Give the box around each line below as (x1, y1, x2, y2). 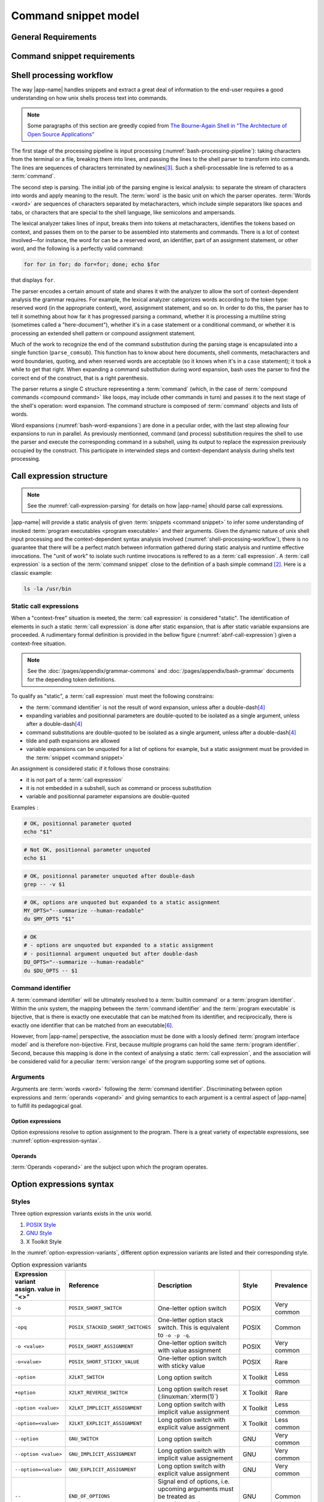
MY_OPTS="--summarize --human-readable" (23, 907, 144, 914)
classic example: (11, 569, 53, 576)
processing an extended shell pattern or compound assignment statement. (11, 329, 196, 336)
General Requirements (11, 32, 97, 42)
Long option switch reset (158, 1385, 228, 1393)
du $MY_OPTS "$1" (23, 916, 75, 922)
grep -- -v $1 (23, 881, 65, 888)
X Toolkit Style (26, 1238, 62, 1245)
